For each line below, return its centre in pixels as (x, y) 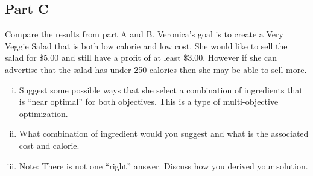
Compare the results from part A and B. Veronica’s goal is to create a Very (144, 34)
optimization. (43, 113)
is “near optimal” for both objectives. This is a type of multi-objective (149, 102)
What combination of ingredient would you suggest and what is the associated (164, 134)
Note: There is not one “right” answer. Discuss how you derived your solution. (163, 165)
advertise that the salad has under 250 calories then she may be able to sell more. (156, 69)
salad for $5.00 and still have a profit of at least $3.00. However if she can (141, 58)
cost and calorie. (49, 145)
